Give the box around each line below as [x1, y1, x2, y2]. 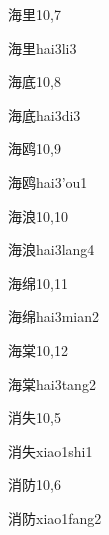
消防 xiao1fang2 [8, 507, 102, 528]
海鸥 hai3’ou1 [8, 171, 88, 192]
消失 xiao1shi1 [8, 440, 93, 461]
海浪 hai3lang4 [8, 239, 95, 260]
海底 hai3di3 [8, 104, 81, 125]
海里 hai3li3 [8, 37, 77, 58]
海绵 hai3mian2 [8, 306, 100, 327]
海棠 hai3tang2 [8, 373, 96, 394]
